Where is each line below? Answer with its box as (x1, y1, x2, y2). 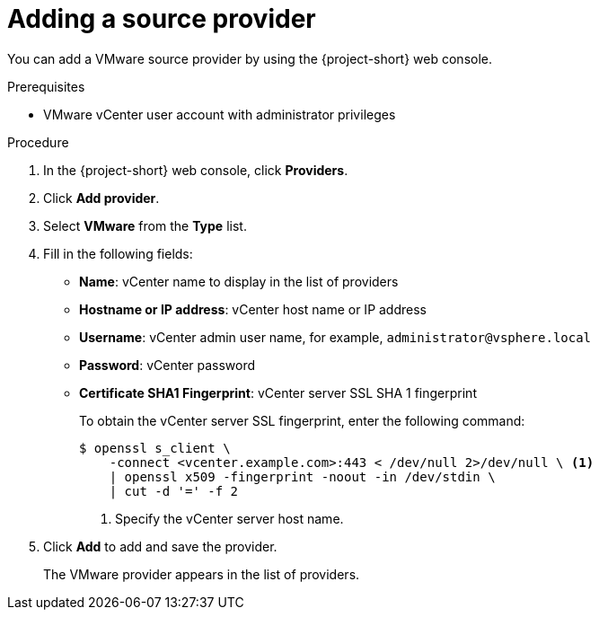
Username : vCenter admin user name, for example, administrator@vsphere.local (79, 329, 592, 345)
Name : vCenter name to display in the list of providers (79, 273, 399, 289)
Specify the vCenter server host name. (115, 510, 344, 526)
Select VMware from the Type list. (43, 217, 247, 234)
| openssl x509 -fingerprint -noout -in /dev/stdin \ (109, 469, 496, 484)
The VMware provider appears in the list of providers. (43, 566, 360, 582)
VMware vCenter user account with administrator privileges (43, 106, 396, 122)
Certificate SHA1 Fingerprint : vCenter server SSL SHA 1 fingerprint (79, 384, 477, 401)
